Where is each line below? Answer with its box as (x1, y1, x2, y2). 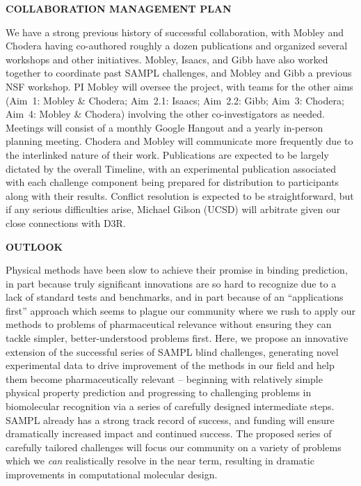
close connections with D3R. (6, 215, 126, 230)
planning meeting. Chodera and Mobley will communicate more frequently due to (6, 134, 353, 148)
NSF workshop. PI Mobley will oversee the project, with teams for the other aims (6, 79, 353, 93)
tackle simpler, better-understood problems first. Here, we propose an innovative (6, 331, 348, 345)
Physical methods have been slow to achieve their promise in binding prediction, (6, 262, 348, 277)
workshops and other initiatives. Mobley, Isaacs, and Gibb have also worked (6, 52, 328, 66)
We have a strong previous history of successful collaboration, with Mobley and (6, 24, 344, 39)
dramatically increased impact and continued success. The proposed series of (6, 426, 332, 441)
